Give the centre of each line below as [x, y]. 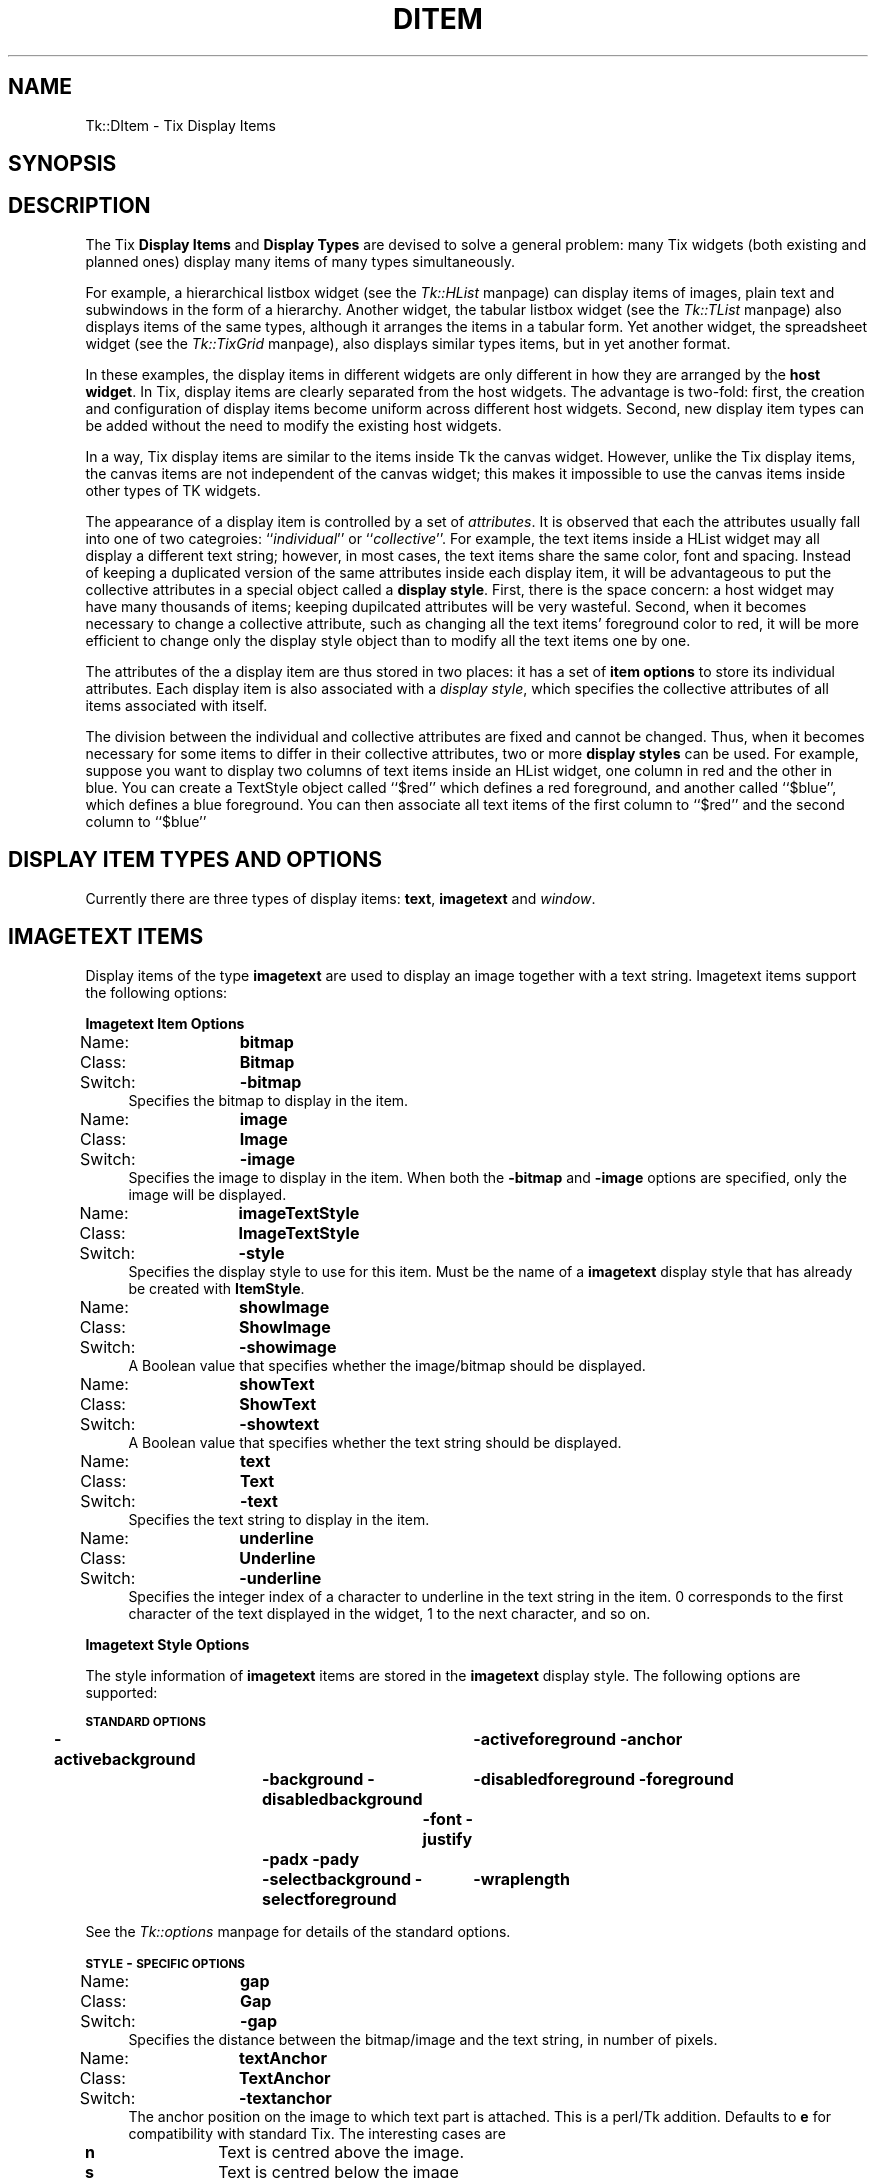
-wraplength [521, 1878]
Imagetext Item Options [165, 1023]
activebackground [124, 1758]
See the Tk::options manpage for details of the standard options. [298, 1931]
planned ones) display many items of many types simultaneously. [300, 261]
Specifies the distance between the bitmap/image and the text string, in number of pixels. [423, 2039]
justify [447, 1838]
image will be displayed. [207, 1194]
